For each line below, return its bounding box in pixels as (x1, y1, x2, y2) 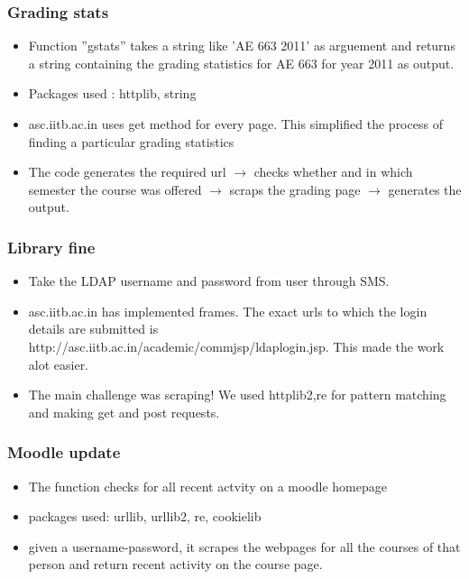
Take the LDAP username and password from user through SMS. (28, 271, 390, 290)
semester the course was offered (28, 179, 202, 198)
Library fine (7, 235, 96, 258)
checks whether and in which (253, 162, 413, 181)
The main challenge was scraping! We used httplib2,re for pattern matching (28, 385, 446, 404)
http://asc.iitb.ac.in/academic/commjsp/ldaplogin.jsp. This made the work (28, 336, 445, 355)
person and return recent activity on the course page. (28, 555, 323, 574)
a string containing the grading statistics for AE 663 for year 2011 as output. (28, 53, 455, 72)
